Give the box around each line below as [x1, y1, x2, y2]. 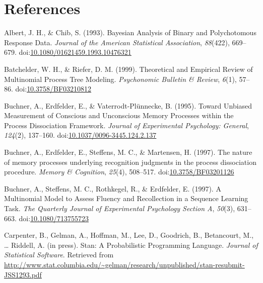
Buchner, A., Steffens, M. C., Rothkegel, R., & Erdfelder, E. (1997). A [4, 183, 221, 194]
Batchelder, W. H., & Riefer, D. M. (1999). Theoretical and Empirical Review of [4, 63, 253, 74]
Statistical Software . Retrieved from [4, 249, 114, 260]
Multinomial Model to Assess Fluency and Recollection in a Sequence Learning [4, 193, 248, 204]
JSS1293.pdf [4, 269, 42, 279]
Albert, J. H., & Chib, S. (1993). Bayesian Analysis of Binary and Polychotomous [4, 27, 256, 38]
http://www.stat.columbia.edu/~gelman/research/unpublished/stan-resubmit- [4, 259, 245, 269]
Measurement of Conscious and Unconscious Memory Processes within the [4, 110, 234, 121]
